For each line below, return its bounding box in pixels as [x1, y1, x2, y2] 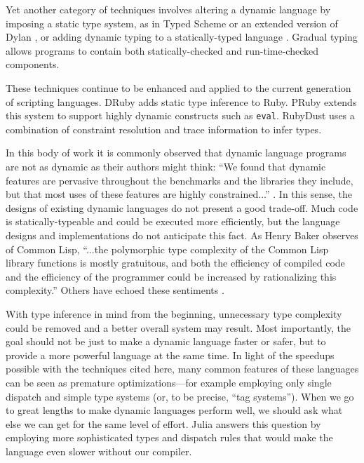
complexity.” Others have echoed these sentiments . [6, 283, 224, 297]
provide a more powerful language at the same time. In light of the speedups [6, 347, 335, 362]
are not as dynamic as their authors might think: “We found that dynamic [6, 159, 326, 173]
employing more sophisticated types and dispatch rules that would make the [6, 430, 333, 445]
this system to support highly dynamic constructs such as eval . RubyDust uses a [6, 108, 355, 123]
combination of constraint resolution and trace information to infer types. [6, 121, 322, 136]
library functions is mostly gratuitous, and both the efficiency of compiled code [6, 255, 345, 270]
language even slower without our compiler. [6, 443, 192, 458]
